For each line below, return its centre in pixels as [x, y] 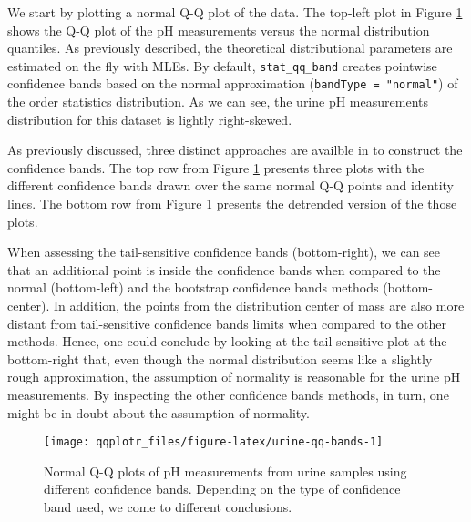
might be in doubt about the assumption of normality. [159, 412]
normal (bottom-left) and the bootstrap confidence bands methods [193, 287]
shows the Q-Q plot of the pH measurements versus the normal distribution [219, 30]
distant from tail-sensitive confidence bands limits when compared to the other [227, 323]
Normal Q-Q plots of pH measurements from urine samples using [225, 471]
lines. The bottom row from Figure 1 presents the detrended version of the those [232, 204]
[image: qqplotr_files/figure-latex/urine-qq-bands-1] [214, 442]
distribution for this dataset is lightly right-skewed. [150, 119]
